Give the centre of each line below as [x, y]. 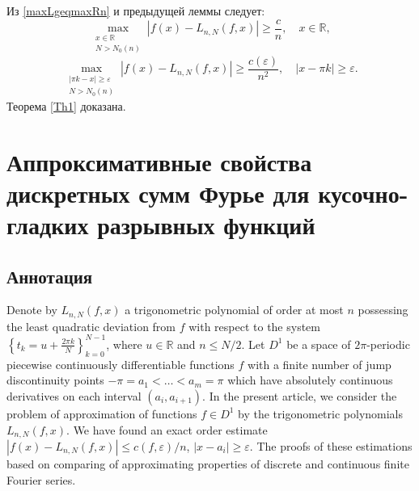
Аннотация [50, 276]
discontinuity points [55, 380]
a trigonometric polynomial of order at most [234, 310]
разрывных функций [206, 225]
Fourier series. [41, 479]
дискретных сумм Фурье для [158, 193]
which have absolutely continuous [310, 380]
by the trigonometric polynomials [321, 413]
